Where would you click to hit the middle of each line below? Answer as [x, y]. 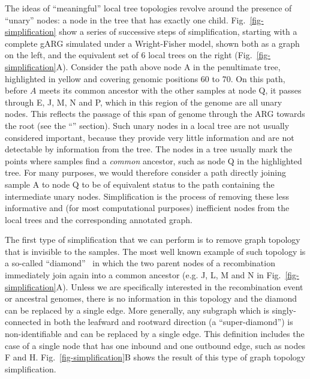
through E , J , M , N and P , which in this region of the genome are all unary [144, 102]
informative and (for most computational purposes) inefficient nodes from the [147, 208]
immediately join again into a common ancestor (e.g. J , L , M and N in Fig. [143, 275]
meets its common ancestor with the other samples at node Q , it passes [170, 90]
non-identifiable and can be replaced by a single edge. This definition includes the [155, 334]
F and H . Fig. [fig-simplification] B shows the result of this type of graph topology [155, 357]
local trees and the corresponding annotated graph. [99, 219]
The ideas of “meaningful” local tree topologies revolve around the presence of [148, 8]
